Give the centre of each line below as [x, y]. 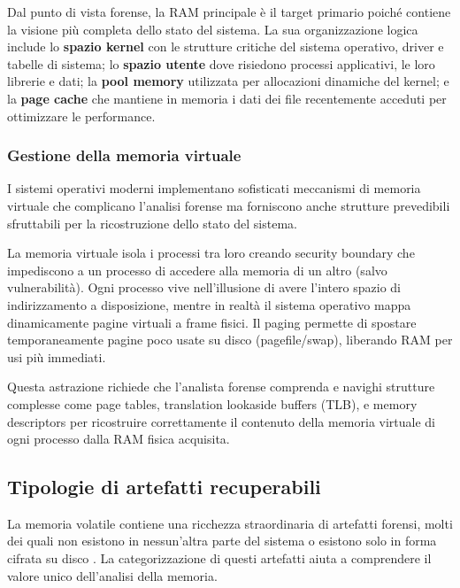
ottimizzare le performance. [81, 116]
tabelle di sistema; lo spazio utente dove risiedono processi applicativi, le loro [221, 63]
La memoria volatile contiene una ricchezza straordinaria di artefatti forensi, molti [230, 523]
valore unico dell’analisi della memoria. [112, 575]
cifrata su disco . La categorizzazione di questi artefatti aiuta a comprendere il [219, 558]
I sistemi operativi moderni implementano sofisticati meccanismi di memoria [214, 188]
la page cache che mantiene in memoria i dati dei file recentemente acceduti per [227, 98]
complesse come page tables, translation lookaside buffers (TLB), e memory [212, 403]
